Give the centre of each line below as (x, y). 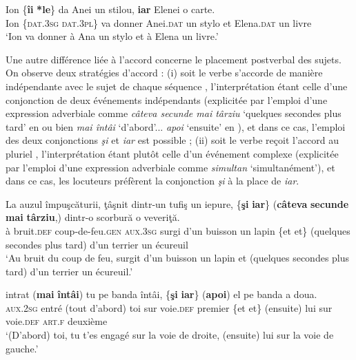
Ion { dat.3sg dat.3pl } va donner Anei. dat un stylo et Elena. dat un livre (159, 22)
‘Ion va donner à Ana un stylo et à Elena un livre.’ (112, 36)
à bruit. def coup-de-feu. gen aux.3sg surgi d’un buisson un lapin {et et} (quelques (178, 230)
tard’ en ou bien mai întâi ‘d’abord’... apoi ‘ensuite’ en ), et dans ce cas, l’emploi (176, 126)
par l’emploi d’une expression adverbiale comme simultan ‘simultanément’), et (170, 167)
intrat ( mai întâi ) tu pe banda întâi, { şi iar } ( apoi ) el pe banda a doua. (161, 294)
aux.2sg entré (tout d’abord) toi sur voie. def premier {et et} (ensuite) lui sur (169, 307)
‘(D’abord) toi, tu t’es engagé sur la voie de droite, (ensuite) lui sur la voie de (170, 335)
